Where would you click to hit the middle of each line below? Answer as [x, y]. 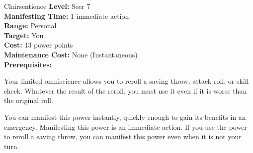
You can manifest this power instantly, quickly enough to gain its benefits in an [125, 117]
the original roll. [29, 100]
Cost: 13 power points [39, 45]
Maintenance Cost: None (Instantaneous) [71, 54]
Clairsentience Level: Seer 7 [47, 6]
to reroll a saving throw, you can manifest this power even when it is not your [123, 136]
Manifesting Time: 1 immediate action [67, 16]
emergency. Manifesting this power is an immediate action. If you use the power [126, 127]
